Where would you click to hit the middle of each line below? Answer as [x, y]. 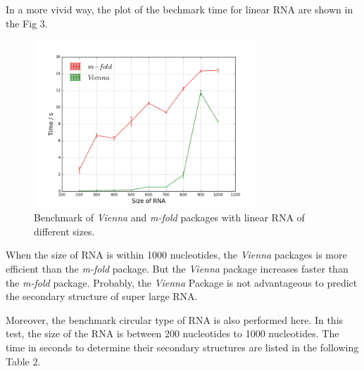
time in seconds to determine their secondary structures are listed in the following [182, 347]
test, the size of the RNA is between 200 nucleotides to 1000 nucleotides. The [172, 333]
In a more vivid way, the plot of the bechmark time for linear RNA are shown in [180, 9]
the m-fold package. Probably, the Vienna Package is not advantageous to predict [182, 282]
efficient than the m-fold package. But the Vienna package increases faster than [177, 269]
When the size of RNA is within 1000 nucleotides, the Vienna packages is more [176, 255]
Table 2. [23, 361]
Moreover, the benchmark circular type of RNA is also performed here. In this [175, 319]
